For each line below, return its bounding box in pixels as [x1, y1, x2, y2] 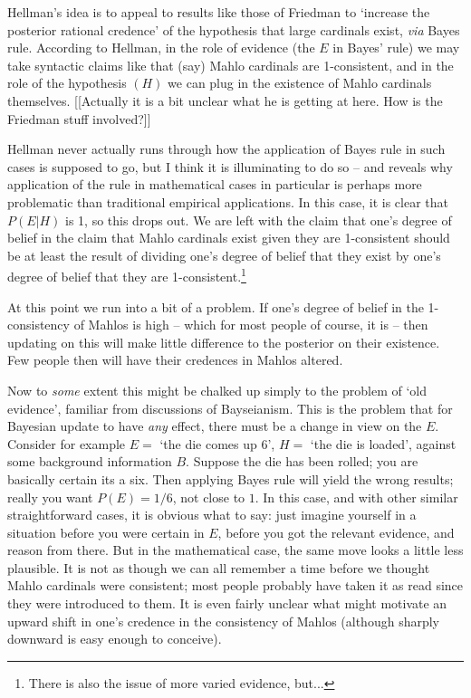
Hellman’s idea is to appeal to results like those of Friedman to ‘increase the [7, 3, 430, 21]
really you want [7, 487, 93, 506]
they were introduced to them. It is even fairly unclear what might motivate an [7, 594, 447, 613]
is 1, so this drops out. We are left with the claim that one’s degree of [65, 210, 452, 229]
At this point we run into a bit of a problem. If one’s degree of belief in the [7, 297, 424, 316]
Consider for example [7, 434, 126, 453]
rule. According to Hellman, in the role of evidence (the [7, 38, 315, 57]
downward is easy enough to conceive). [7, 629, 222, 648]
